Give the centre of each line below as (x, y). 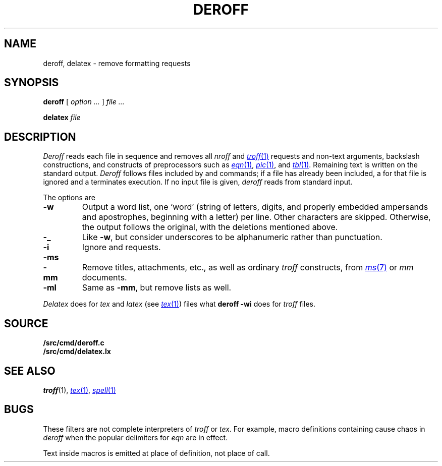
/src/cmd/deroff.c (74, 343)
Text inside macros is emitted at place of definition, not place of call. (156, 453)
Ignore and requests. (121, 247)
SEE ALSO (30, 371)
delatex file (62, 118)
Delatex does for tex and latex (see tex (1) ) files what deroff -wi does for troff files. (179, 304)
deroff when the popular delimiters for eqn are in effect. (135, 437)
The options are (69, 198)
